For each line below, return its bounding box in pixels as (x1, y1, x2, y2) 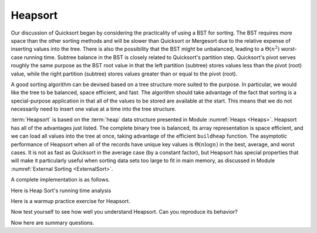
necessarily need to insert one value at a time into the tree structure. (11, 105, 176, 112)
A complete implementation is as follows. (11, 176, 110, 183)
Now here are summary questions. (11, 219, 95, 226)
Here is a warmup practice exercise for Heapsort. (11, 197, 130, 204)
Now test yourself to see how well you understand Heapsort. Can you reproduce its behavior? (11, 208, 238, 215)
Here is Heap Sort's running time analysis (11, 187, 112, 194)
